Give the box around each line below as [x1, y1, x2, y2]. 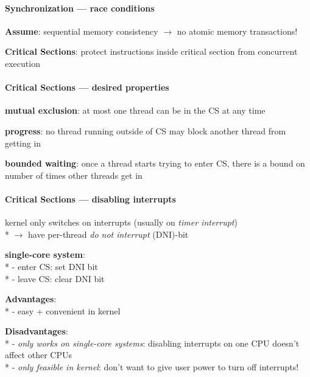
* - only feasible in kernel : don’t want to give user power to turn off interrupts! [5, 361, 299, 373]
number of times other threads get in [5, 168, 143, 181]
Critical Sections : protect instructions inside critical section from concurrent [5, 45, 298, 58]
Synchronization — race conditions [5, 1, 155, 14]
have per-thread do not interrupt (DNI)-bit [28, 227, 189, 240]
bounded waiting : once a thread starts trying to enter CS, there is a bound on [5, 157, 305, 170]
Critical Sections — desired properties [5, 81, 169, 94]
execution [5, 57, 40, 69]
